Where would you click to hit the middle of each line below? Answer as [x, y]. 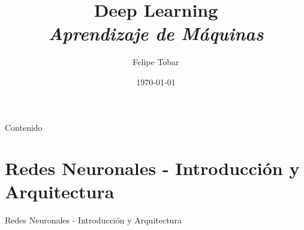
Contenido [24, 127]
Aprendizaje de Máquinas [156, 33]
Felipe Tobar [156, 62]
